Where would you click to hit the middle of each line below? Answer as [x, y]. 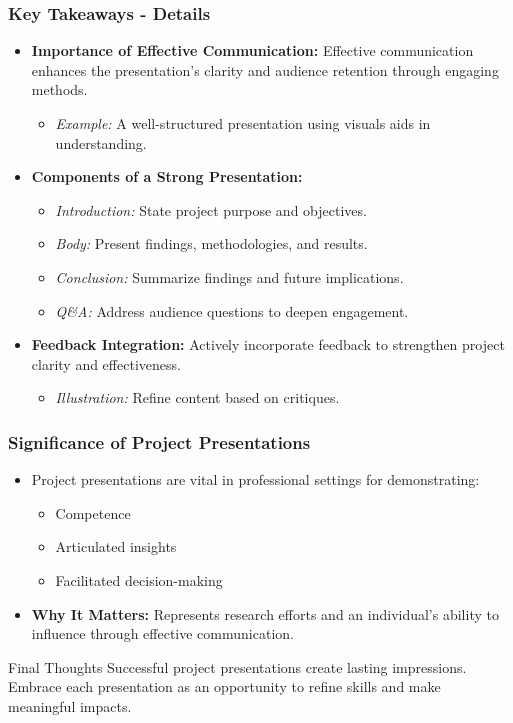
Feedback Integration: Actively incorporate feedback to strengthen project [268, 344]
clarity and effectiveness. [106, 363]
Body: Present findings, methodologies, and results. [211, 243]
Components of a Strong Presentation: [167, 176]
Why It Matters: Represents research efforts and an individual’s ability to [265, 613]
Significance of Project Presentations [159, 441]
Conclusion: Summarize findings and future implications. [229, 276]
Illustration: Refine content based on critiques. [197, 397]
